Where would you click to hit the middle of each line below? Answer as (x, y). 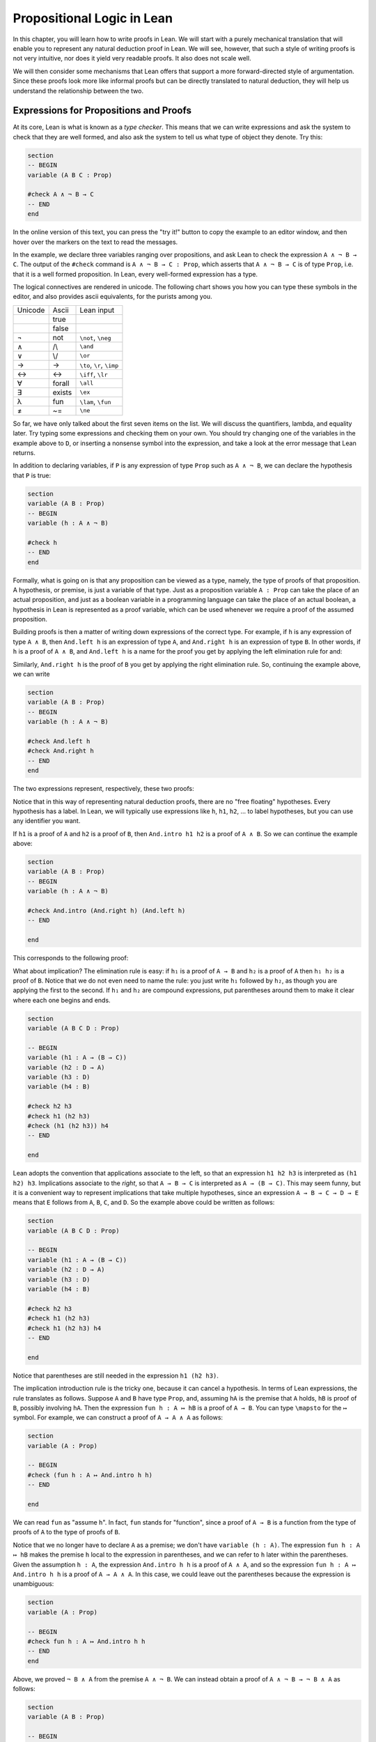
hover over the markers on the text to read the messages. (95, 242)
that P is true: (32, 475)
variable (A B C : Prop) (70, 175)
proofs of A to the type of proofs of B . (66, 1532)
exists (62, 392)
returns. (24, 453)
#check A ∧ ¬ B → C (61, 194)
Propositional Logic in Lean (93, 18)
